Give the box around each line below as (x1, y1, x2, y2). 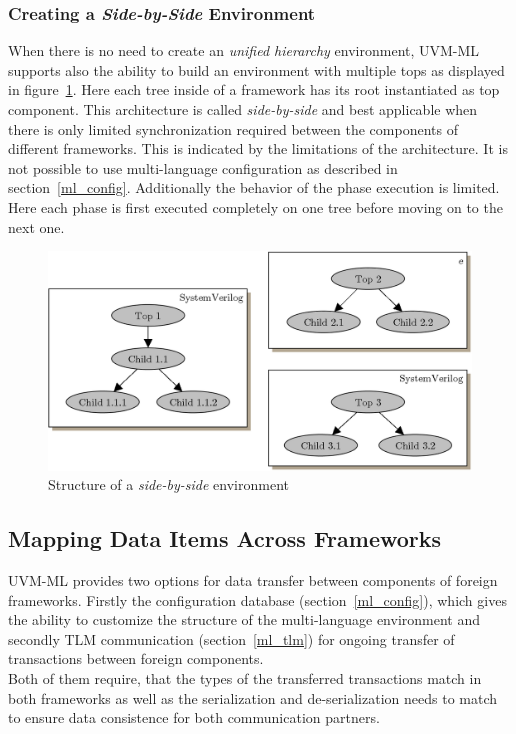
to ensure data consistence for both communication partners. (8, 707, 380, 728)
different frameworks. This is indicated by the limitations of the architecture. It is (8, 138, 508, 159)
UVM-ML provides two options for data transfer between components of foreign (8, 570, 498, 590)
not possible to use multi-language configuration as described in (8, 157, 398, 178)
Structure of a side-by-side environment (48, 474, 289, 495)
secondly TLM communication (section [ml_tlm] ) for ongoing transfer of (8, 628, 455, 649)
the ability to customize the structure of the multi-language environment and (8, 609, 480, 630)
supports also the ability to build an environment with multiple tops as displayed (8, 59, 505, 80)
